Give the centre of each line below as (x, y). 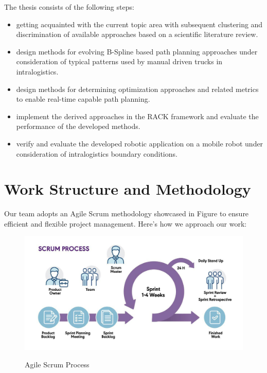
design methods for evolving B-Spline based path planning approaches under (137, 51)
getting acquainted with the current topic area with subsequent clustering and (139, 24)
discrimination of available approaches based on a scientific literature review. (137, 34)
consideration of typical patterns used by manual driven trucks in (119, 61)
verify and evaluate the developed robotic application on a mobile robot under (140, 143)
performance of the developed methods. (78, 126)
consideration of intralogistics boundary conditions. (97, 153)
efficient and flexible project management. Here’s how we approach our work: (126, 223)
